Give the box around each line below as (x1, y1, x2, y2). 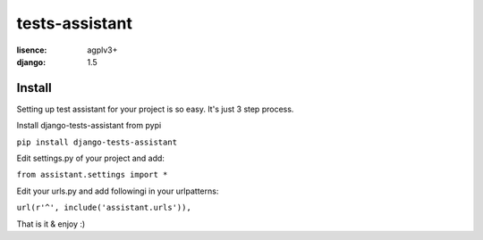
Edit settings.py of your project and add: (16, 153, 165, 164)
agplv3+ (87, 45, 118, 55)
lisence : (16, 45, 47, 55)
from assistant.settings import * (16, 170, 168, 180)
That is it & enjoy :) (16, 219, 86, 229)
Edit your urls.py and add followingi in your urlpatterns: (16, 186, 219, 196)
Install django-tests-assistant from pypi (16, 120, 162, 131)
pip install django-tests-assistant (16, 137, 178, 147)
